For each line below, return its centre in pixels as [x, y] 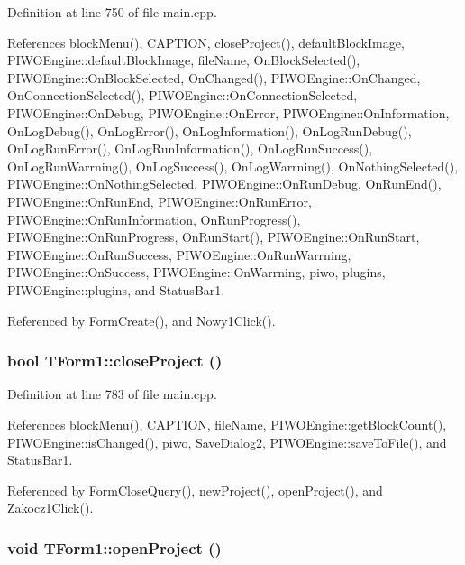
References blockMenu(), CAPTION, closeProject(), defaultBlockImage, [206, 42]
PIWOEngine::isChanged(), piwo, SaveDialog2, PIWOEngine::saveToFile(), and [227, 442]
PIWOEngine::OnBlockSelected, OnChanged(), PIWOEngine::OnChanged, [214, 77]
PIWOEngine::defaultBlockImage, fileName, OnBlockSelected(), [184, 60]
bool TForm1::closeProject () [115, 361]
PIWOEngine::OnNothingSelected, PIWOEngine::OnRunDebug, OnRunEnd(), [224, 184]
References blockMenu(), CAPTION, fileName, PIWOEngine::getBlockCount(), [227, 424]
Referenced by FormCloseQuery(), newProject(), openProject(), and [195, 490]
